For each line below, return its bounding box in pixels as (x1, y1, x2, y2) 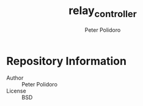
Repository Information (6, 54, 127, 68)
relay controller (68, 4, 137, 20)
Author (6, 74, 24, 81)
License (6, 87, 26, 95)
